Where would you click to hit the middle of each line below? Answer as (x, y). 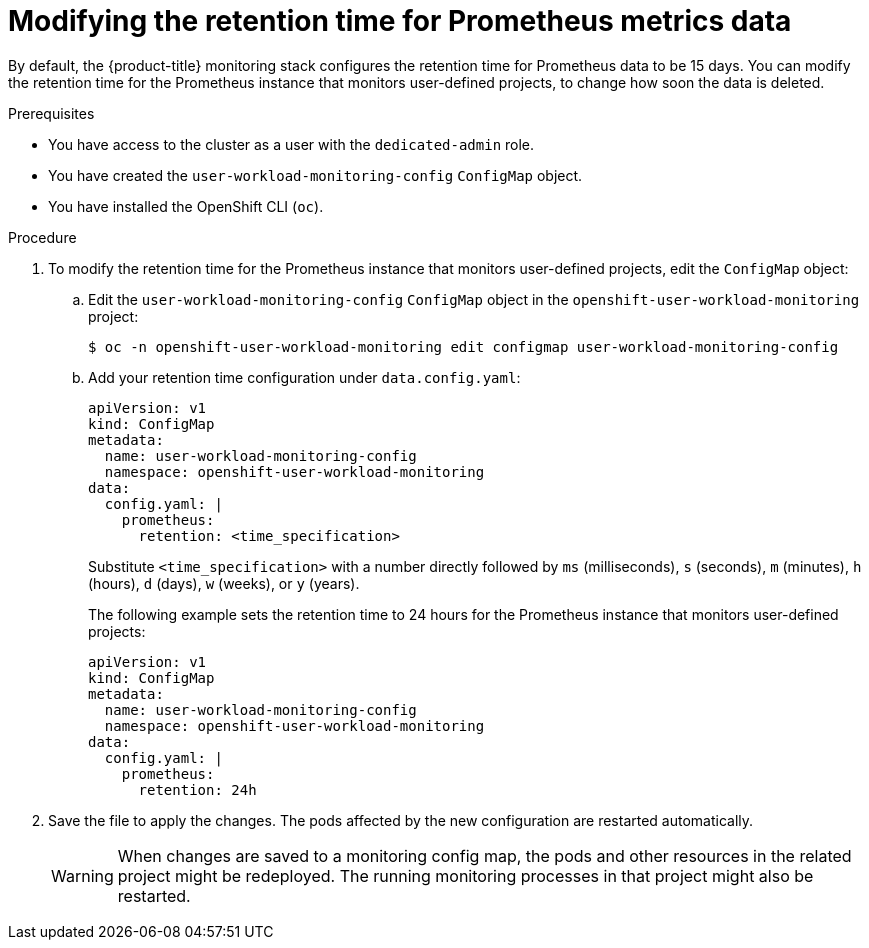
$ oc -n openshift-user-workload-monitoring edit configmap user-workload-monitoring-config (463, 346)
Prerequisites (51, 113)
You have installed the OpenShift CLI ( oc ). (186, 206)
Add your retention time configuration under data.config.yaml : (304, 377)
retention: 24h (197, 789)
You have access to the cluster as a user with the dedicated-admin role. (291, 144)
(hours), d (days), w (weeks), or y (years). (224, 583)
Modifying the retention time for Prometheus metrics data (400, 21)
